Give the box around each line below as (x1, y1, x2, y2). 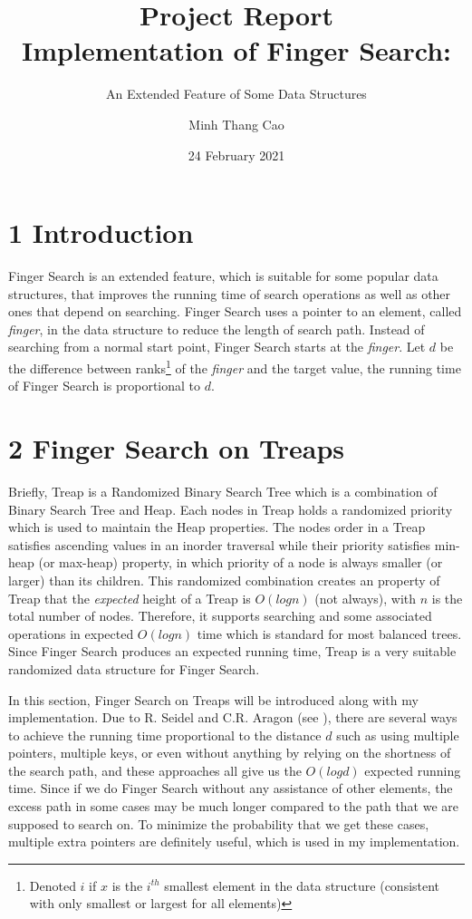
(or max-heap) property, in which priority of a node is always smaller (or (38, 553, 443, 572)
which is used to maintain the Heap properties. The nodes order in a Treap (8, 518, 426, 537)
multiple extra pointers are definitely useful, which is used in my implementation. (8, 832, 460, 851)
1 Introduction (8, 214, 194, 251)
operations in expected (8, 624, 134, 643)
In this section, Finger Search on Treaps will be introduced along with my (8, 690, 419, 709)
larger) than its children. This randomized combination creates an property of (8, 570, 440, 589)
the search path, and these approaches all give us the (8, 760, 302, 779)
